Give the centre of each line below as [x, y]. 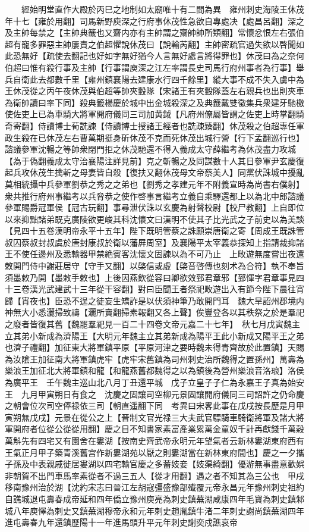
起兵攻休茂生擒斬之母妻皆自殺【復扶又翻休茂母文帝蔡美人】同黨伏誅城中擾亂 [154, 172]
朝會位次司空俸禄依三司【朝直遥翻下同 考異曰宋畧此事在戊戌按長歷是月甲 [158, 406]
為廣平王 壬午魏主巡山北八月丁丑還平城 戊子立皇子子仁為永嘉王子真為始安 [154, 382]
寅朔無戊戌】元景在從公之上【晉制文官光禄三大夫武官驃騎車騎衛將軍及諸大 [150, 417]
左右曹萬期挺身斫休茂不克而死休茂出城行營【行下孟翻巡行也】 [183, 137]
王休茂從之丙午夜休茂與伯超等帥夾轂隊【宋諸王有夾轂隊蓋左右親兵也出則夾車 [154, 91]
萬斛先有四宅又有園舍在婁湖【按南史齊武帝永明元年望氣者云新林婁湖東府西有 [154, 440]
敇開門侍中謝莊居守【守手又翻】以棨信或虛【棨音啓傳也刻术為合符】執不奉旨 [154, 266]
